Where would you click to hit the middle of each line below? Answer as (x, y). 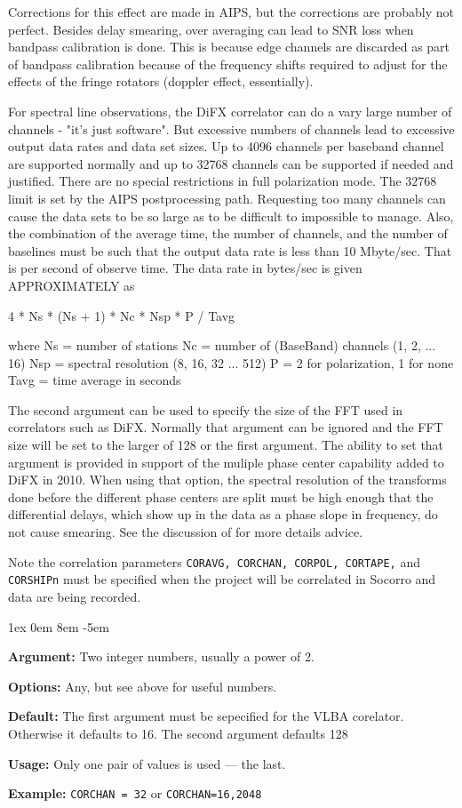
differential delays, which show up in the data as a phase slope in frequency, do (223, 514)
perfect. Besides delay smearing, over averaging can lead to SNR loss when (211, 29)
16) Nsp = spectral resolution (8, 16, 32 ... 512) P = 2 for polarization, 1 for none (231, 362)
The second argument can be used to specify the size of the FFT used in (206, 409)
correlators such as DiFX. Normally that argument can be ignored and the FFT (226, 427)
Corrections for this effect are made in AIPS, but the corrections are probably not (231, 12)
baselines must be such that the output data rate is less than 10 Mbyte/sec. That (230, 250)
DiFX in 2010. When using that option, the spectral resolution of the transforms (227, 480)
